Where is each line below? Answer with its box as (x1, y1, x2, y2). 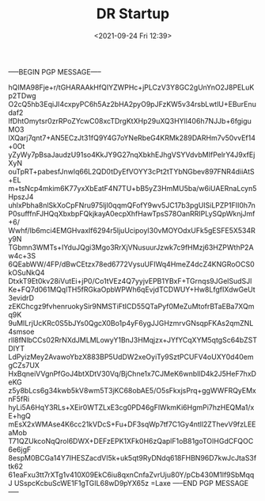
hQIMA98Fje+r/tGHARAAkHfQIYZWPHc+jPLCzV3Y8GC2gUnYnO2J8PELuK (8, 82, 255, 92)
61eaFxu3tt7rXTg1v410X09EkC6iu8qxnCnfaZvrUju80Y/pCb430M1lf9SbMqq (8, 469, 255, 480)
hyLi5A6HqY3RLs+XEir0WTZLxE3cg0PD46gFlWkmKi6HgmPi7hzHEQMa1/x (8, 402, 255, 412)
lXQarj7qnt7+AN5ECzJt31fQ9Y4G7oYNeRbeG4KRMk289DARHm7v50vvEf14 (8, 132, 256, 143)
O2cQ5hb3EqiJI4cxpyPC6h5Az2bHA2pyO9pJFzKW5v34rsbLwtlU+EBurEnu (8, 99, 257, 109)
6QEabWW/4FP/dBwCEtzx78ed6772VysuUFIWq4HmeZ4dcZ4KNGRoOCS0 (8, 259, 255, 269)
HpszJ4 (8, 192, 34, 201)
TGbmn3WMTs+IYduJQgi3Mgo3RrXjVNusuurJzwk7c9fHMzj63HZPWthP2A (8, 243, 255, 252)
